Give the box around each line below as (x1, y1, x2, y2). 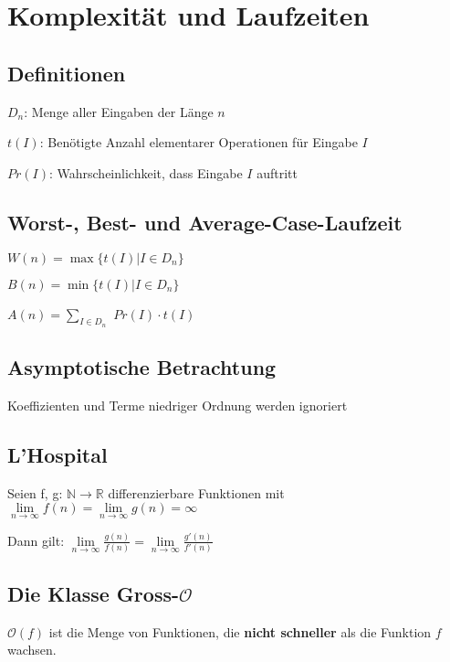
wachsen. (7, 640, 57, 659)
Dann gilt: (7, 530, 65, 550)
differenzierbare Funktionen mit (108, 483, 285, 502)
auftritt (256, 163, 298, 182)
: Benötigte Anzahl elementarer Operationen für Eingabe (39, 133, 358, 152)
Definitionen (7, 59, 126, 87)
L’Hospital (7, 440, 108, 468)
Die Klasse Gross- (7, 579, 179, 607)
